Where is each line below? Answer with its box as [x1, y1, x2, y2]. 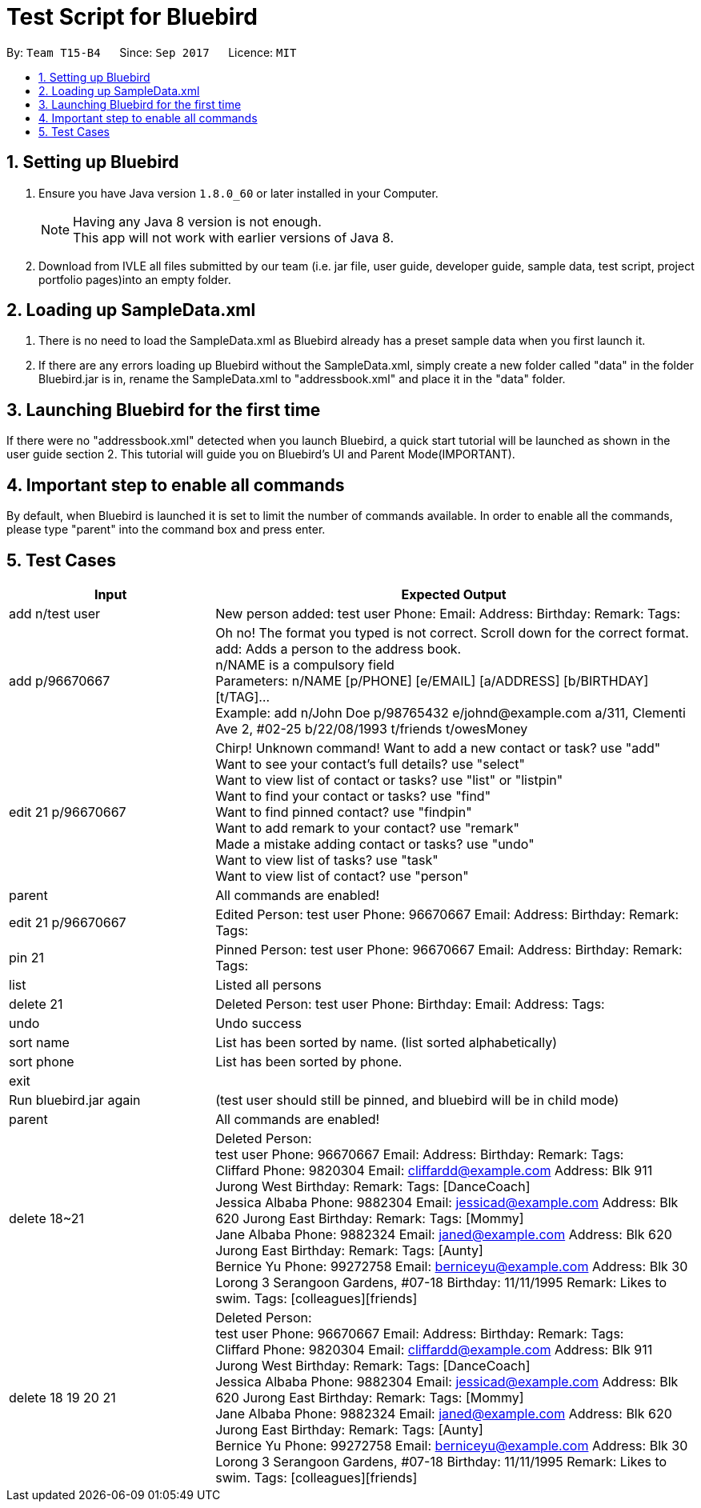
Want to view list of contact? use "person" [215, 867, 469, 884]
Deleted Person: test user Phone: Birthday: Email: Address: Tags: [215, 995, 605, 1012]
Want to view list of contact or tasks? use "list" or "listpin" [215, 771, 563, 788]
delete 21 [9, 995, 63, 1012]
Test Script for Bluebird [6, 3, 258, 30]
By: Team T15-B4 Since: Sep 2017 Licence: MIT [6, 45, 297, 59]
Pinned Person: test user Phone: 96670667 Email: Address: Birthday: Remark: [215, 941, 683, 958]
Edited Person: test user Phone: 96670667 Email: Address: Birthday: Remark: [215, 906, 679, 922]
